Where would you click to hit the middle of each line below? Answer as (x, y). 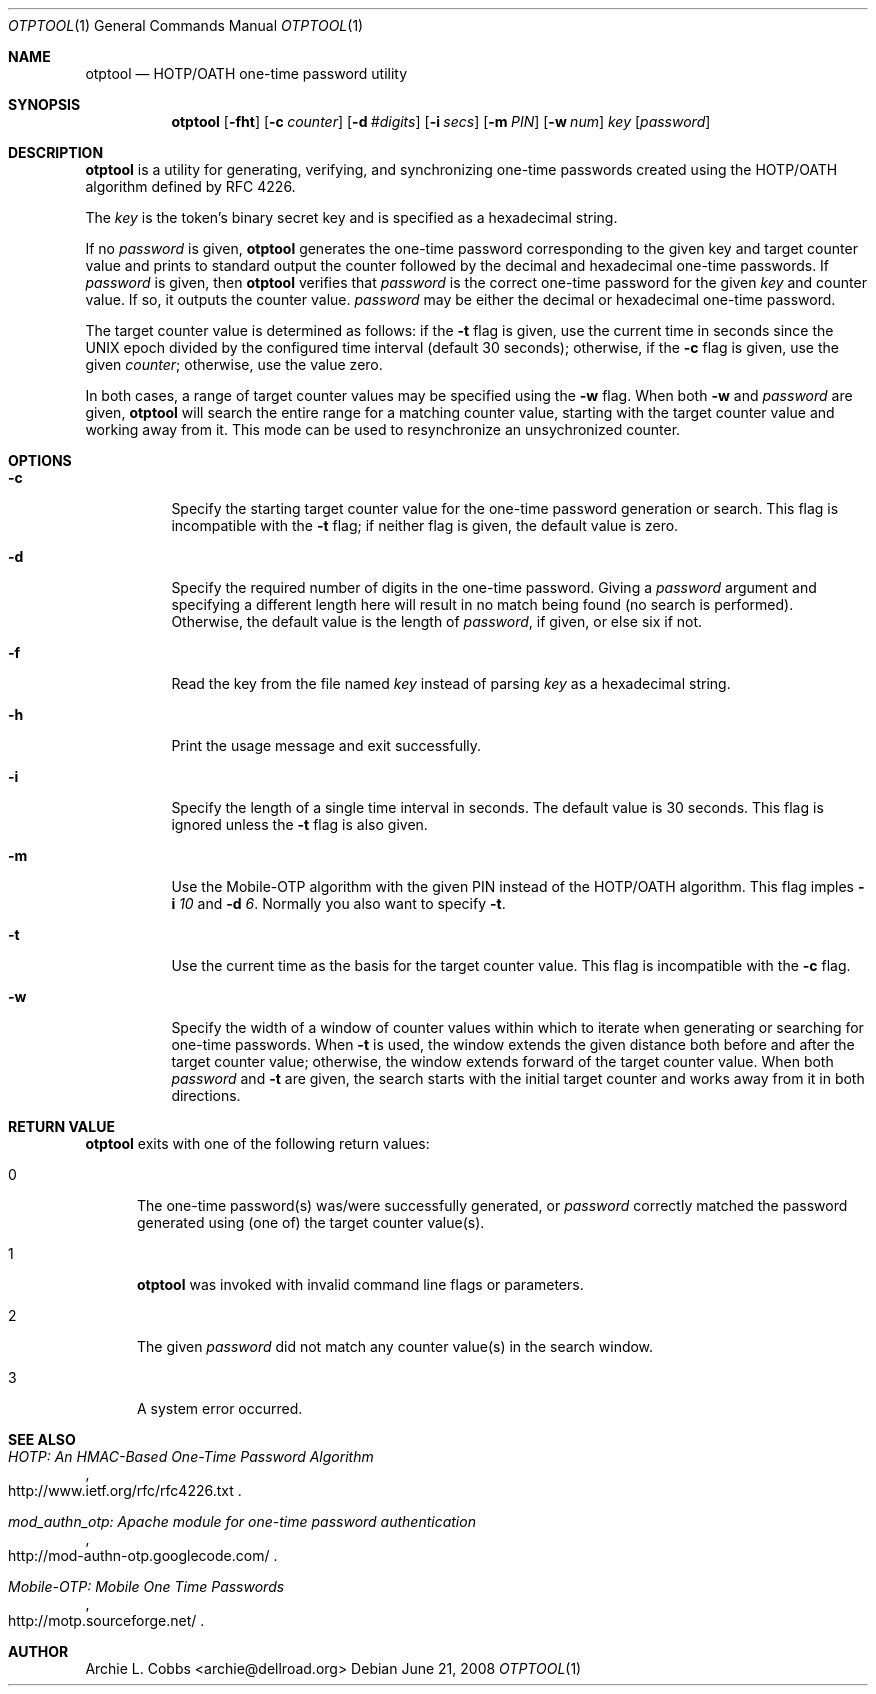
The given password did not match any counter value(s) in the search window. (395, 1346)
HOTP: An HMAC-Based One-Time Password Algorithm (191, 1456)
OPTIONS (40, 460)
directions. (206, 1095)
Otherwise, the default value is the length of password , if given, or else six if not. (437, 621)
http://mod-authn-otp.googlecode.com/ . (143, 1555)
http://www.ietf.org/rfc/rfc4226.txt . (125, 1490)
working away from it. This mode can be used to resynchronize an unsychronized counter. (383, 429)
